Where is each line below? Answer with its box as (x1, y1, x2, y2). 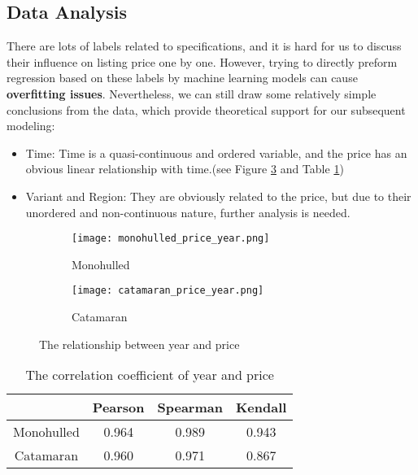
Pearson (92, 398, 145, 417)
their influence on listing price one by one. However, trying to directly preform (7, 53, 398, 70)
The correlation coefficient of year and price (25, 365, 274, 385)
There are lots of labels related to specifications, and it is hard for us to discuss (7, 37, 402, 54)
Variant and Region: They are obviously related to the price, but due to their (25, 187, 411, 204)
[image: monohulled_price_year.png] (72, 233, 270, 245)
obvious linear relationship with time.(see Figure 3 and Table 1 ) (25, 160, 344, 177)
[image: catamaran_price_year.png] (72, 285, 264, 297)
